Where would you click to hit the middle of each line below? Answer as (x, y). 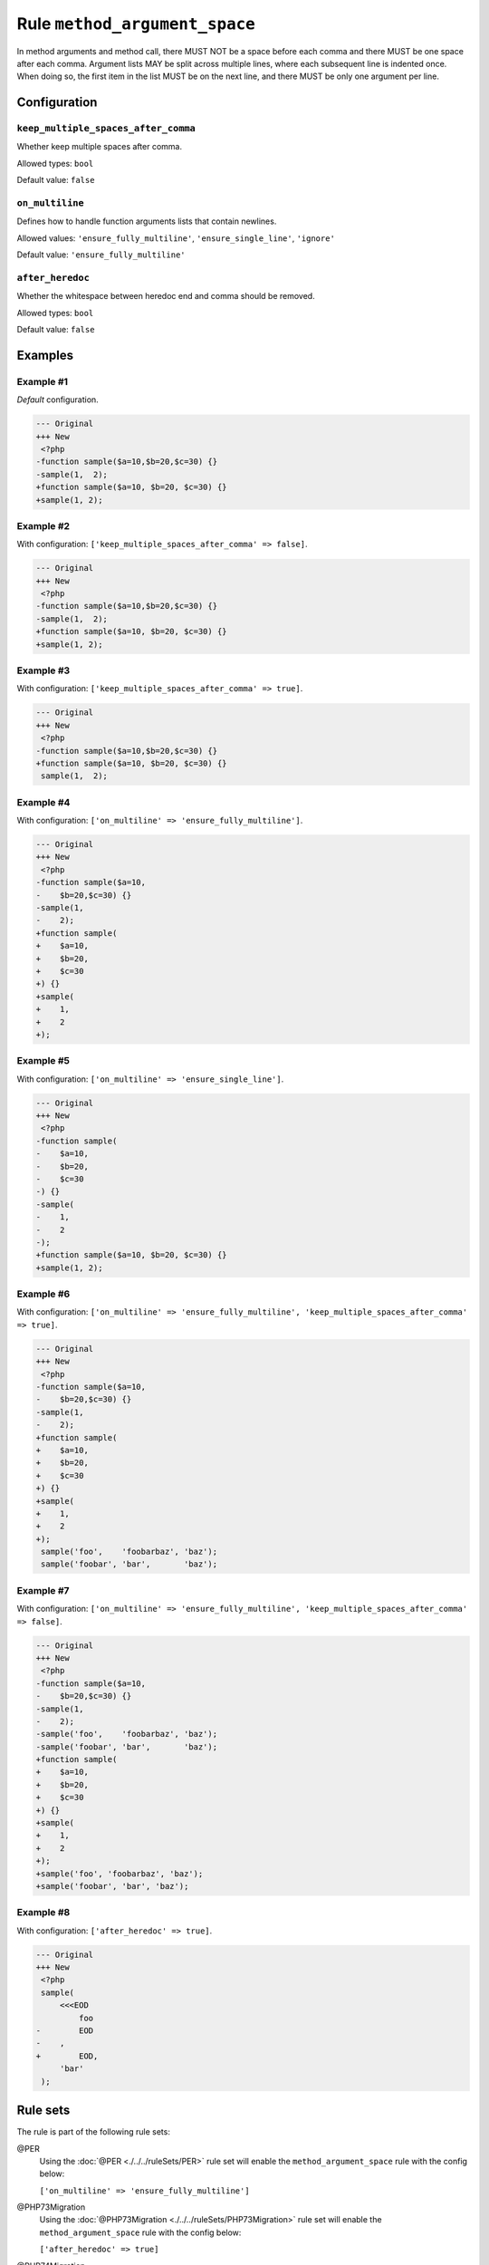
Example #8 (43, 1913)
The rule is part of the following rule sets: (94, 2132)
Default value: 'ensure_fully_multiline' (101, 255)
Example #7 (43, 1590)
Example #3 (43, 670)
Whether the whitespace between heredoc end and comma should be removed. (166, 296)
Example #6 (43, 1294)
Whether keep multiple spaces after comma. (100, 147)
